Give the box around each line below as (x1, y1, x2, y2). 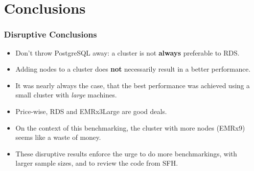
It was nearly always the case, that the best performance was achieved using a (15, 80, 250, 90)
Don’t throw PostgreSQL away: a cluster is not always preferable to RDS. (15, 47, 240, 57)
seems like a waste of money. (15, 132, 101, 142)
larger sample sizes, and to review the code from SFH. (15, 158, 178, 168)
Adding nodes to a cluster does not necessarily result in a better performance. (15, 64, 251, 74)
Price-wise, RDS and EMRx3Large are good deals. (15, 106, 167, 116)
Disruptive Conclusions (4, 28, 97, 40)
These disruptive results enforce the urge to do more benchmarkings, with (15, 148, 237, 158)
